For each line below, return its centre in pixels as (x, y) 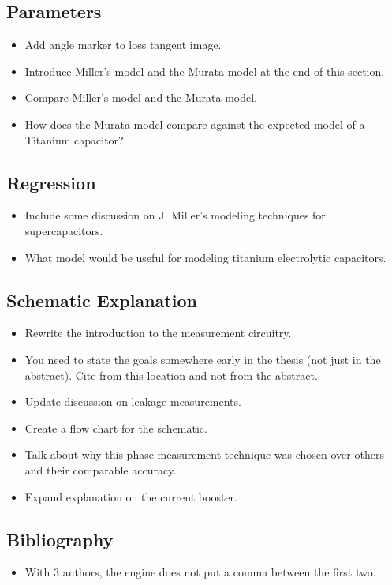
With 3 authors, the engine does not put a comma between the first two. (200, 572)
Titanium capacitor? (74, 139)
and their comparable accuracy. (101, 469)
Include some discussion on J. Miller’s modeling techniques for (175, 215)
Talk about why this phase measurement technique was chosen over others (204, 454)
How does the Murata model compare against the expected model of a (195, 124)
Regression (51, 182)
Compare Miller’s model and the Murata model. (141, 97)
